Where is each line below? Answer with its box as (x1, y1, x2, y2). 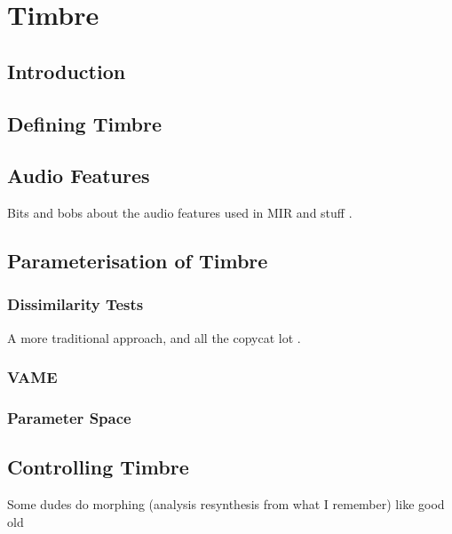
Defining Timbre (7, 109, 163, 137)
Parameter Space (7, 407, 131, 429)
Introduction (7, 57, 126, 84)
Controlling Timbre (7, 453, 189, 481)
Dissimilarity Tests (7, 293, 144, 315)
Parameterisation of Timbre (7, 247, 268, 275)
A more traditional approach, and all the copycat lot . (7, 328, 301, 347)
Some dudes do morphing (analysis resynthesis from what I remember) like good (7, 495, 445, 514)
